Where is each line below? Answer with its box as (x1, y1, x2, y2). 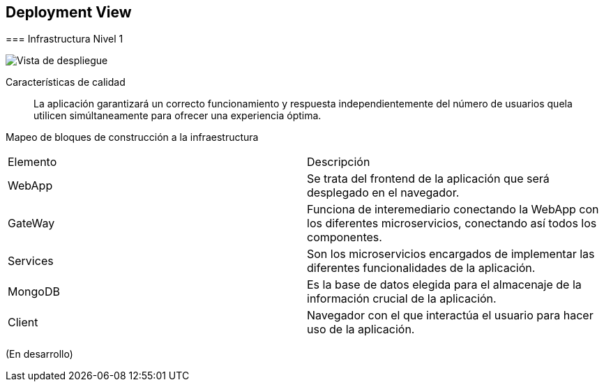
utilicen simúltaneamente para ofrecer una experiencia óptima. (33, 109, 322, 122)
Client (8, 315, 38, 330)
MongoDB (8, 284, 60, 299)
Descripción (307, 155, 370, 169)
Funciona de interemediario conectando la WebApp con (307, 202, 599, 217)
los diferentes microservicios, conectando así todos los (307, 216, 597, 231)
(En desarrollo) (6, 348, 73, 361)
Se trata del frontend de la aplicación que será (307, 172, 550, 186)
